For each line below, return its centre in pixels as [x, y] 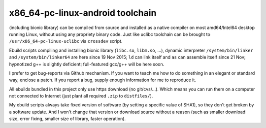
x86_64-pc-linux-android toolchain [83, 13]
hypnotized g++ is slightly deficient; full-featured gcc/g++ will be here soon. [87, 64]
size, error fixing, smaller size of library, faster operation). [67, 119]
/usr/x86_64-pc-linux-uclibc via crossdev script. [66, 41]
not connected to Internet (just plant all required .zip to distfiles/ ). [81, 96]
